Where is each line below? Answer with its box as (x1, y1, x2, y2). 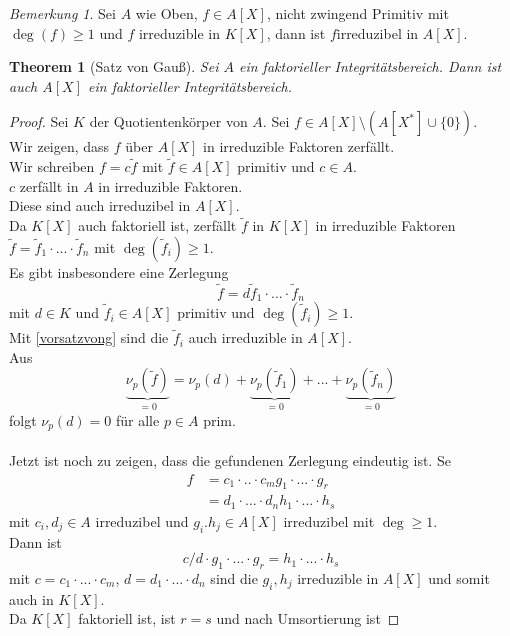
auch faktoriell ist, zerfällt (78, 215, 237, 236)
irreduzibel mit (283, 510, 375, 531)
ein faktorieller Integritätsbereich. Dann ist (238, 56, 502, 77)
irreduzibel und (95, 510, 189, 531)
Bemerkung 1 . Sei (9, 3, 116, 23)
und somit (428, 568, 490, 589)
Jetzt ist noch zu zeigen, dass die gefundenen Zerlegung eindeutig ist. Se (9, 449, 451, 470)
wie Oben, (135, 3, 198, 23)
